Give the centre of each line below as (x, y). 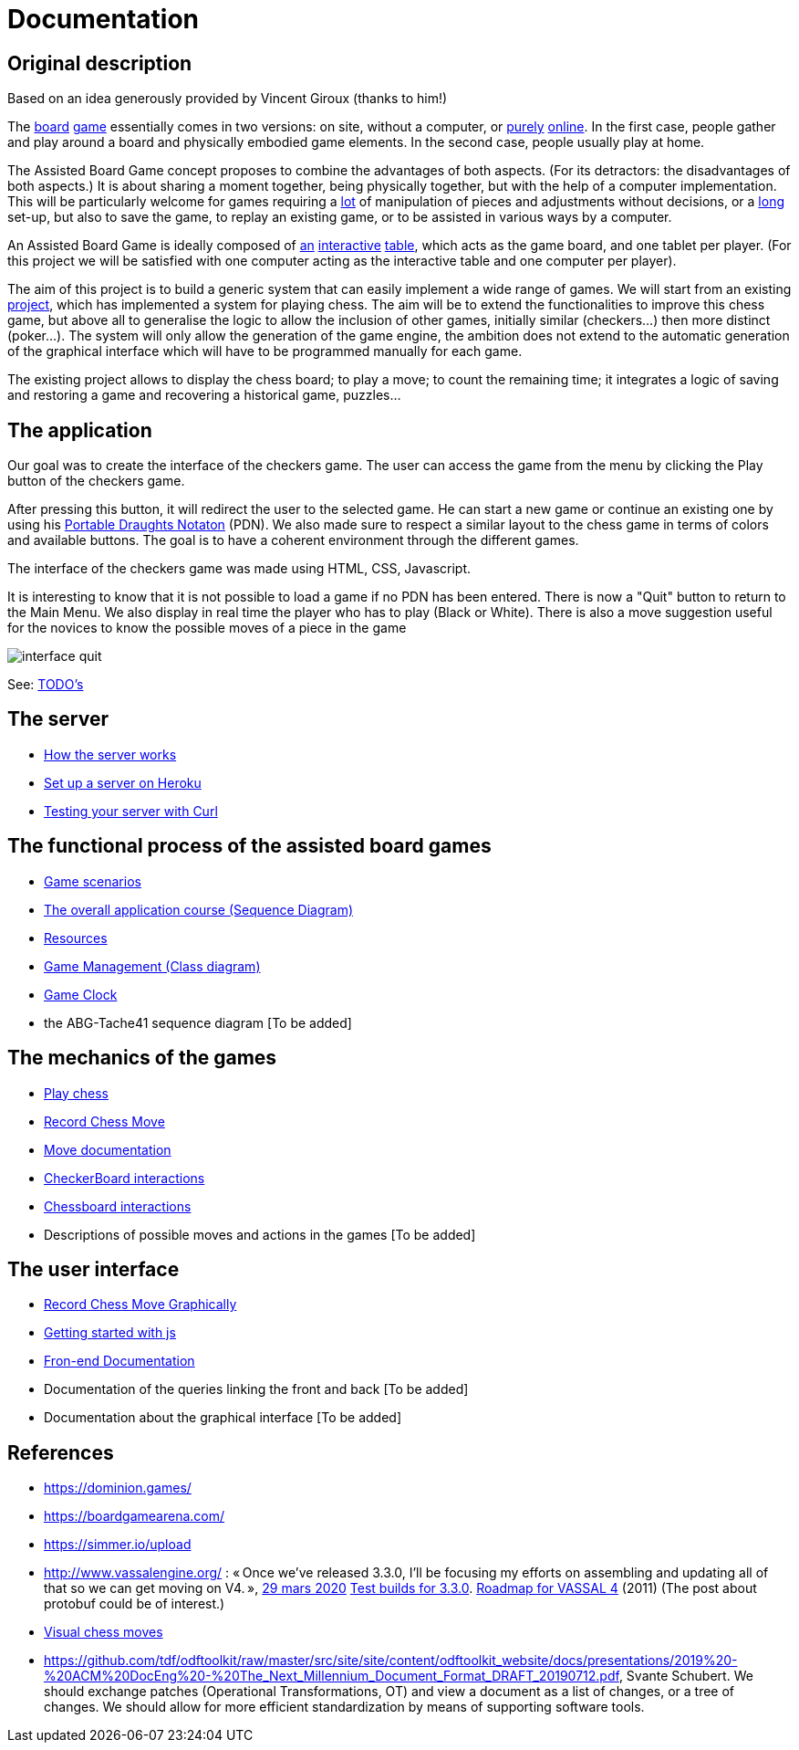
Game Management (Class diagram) (152, 966)
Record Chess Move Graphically (140, 1305)
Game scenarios (93, 881)
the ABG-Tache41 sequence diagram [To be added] (198, 1022)
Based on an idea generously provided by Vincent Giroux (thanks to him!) (228, 99)
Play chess (77, 1093)
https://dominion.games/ (118, 1488)
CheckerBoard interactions (125, 1178)
